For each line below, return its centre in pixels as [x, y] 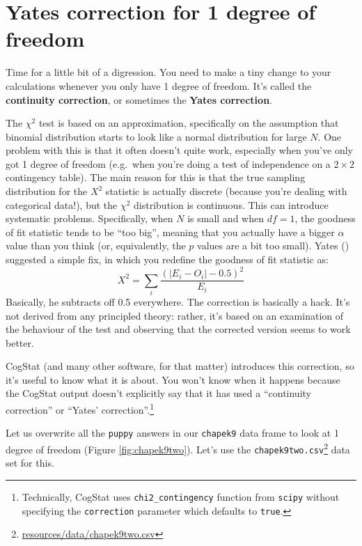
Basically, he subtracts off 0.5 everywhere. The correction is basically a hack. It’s [178, 301]
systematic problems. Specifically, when [89, 218]
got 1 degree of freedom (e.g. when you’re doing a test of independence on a [168, 163]
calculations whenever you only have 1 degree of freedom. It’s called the [159, 85]
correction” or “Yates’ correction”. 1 [80, 408]
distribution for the [47, 191]
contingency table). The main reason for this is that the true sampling [156, 177]
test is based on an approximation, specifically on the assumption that [189, 123]
